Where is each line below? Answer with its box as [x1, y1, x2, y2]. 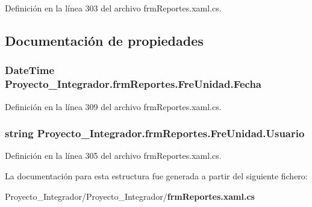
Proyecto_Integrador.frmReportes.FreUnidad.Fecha [5, 76, 261, 91]
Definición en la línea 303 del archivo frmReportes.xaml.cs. [5, 2, 222, 14]
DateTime [5, 63, 55, 78]
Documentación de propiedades [5, 31, 204, 49]
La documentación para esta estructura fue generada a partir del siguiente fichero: [5, 169, 308, 182]
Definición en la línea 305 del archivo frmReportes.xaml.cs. [5, 149, 222, 162]
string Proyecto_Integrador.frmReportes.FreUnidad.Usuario [5, 126, 305, 141]
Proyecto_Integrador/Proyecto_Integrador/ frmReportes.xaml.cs [5, 190, 255, 202]
